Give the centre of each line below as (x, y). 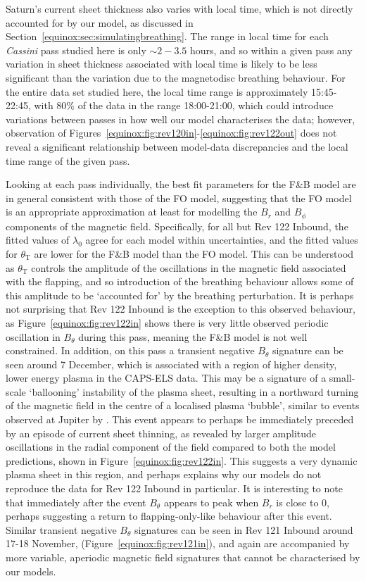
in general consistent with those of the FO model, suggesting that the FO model (179, 198)
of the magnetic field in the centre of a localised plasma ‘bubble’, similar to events (183, 405)
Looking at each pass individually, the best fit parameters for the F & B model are (181, 184)
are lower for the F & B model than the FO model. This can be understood (194, 253)
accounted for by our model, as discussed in (100, 22)
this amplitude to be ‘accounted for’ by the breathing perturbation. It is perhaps (180, 295)
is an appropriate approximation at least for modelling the (132, 212)
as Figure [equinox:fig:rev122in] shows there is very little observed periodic (167, 322)
